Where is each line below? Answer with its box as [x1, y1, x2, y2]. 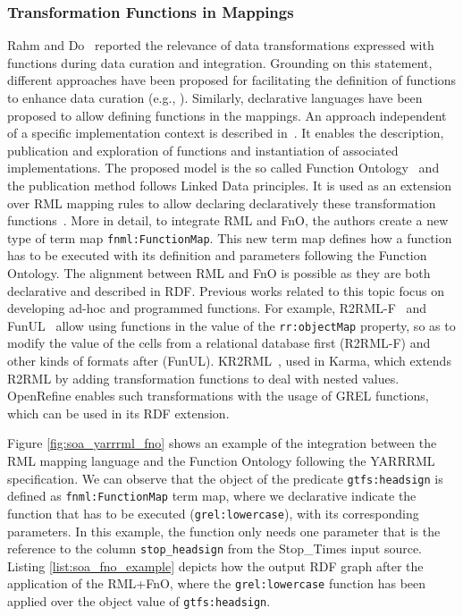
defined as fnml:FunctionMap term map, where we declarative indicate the [7, 486, 417, 505]
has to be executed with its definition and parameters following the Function [7, 246, 427, 265]
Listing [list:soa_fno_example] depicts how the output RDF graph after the [7, 556, 424, 575]
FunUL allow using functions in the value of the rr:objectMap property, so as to [7, 316, 456, 334]
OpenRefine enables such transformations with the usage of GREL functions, [7, 386, 429, 405]
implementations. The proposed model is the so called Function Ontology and [7, 158, 440, 177]
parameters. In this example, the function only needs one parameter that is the [7, 521, 441, 540]
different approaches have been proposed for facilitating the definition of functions [7, 71, 457, 89]
